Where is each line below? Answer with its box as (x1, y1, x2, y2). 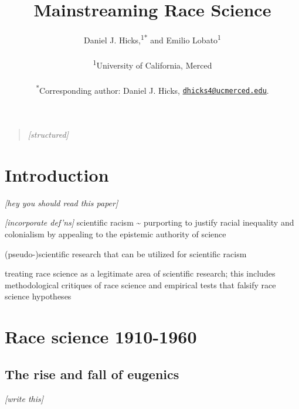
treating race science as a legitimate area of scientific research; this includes (5, 267, 276, 280)
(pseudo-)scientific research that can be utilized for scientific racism (5, 247, 247, 260)
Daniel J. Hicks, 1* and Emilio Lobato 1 (84, 32, 221, 46)
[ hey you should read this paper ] (5, 196, 118, 209)
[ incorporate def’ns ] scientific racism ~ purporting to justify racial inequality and (5, 216, 294, 229)
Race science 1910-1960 (5, 325, 197, 349)
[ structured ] (28, 128, 69, 141)
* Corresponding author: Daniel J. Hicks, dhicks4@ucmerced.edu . (36, 82, 269, 96)
